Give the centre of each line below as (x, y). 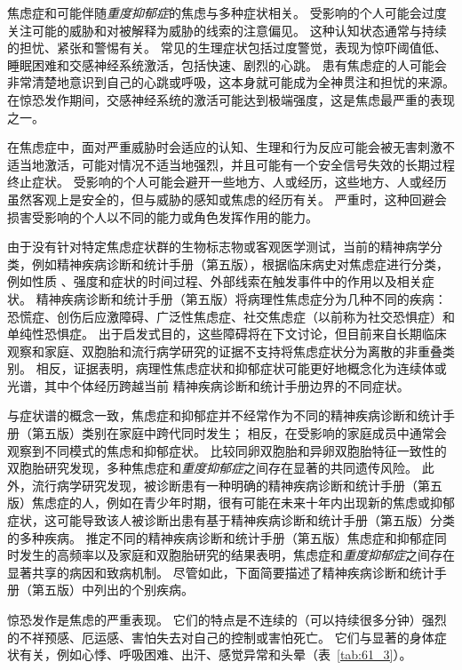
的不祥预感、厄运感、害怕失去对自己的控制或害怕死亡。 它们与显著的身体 (221, 637)
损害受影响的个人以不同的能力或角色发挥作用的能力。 (163, 216)
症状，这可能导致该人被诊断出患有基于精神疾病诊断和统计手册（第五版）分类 (231, 520)
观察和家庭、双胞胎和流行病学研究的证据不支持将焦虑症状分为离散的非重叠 (225, 351)
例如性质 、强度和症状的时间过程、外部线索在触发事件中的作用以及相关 (215, 281)
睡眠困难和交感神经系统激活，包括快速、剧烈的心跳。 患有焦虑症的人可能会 (227, 64)
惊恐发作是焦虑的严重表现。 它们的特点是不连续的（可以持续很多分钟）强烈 (227, 619)
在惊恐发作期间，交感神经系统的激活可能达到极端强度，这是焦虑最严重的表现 (231, 99)
